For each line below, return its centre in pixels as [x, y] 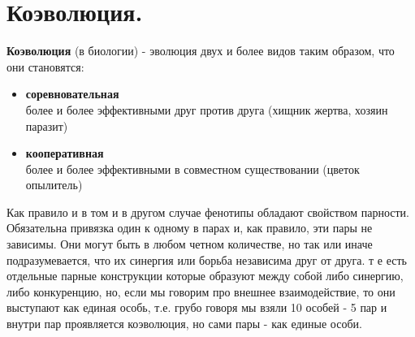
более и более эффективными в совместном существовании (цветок [192, 168]
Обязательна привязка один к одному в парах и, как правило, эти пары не [190, 228]
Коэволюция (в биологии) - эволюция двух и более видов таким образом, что [201, 51]
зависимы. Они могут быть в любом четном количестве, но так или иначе [190, 244]
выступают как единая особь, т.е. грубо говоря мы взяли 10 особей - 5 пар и [197, 307]
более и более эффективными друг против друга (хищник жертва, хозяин [207, 109]
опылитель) [54, 185]
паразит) [47, 125]
